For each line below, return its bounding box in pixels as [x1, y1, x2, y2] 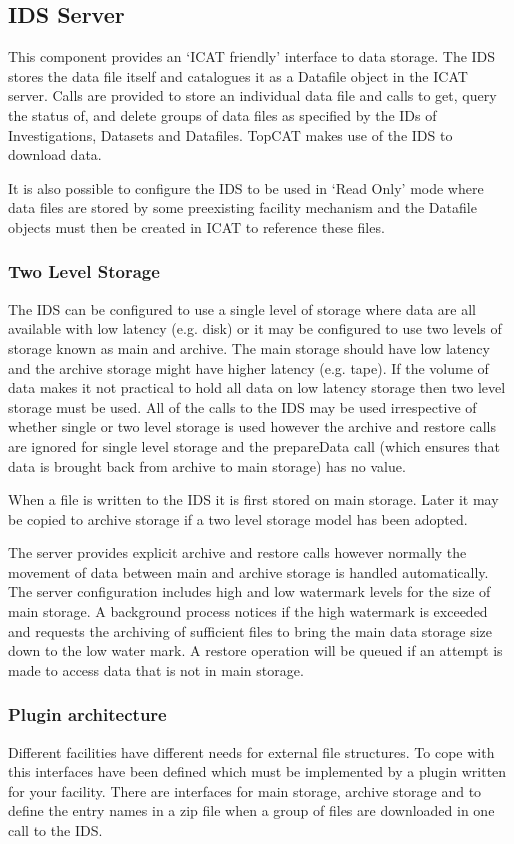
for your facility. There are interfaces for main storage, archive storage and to [8, 780, 482, 801]
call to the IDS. [8, 820, 103, 841]
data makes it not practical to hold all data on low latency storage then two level [8, 377, 506, 398]
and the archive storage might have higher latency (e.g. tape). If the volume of [8, 357, 489, 378]
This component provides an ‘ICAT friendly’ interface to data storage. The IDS [8, 46, 496, 67]
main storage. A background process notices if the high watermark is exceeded [8, 601, 488, 622]
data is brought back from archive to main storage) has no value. [8, 455, 406, 476]
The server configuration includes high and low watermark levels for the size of [8, 581, 491, 602]
